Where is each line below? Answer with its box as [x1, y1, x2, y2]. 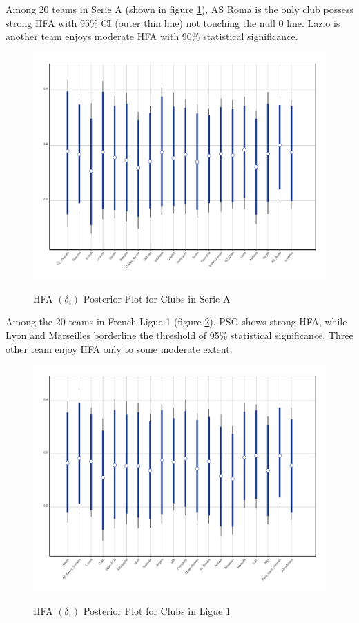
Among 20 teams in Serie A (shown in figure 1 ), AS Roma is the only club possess [6, 2, 353, 16]
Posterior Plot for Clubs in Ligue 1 [83, 604, 231, 618]
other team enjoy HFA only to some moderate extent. [6, 341, 233, 356]
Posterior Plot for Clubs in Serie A [83, 291, 231, 305]
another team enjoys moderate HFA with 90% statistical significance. [6, 29, 298, 44]
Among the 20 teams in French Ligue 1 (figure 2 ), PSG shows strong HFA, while [6, 314, 347, 329]
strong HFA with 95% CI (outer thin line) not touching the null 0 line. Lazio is [6, 15, 340, 30]
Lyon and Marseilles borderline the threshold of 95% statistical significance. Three [6, 328, 353, 343]
